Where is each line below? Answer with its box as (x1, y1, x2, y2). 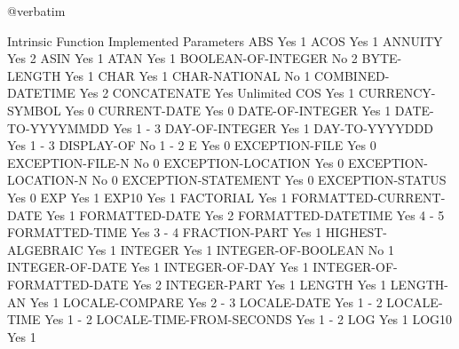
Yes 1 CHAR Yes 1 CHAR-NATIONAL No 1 (65, 66, 311, 84)
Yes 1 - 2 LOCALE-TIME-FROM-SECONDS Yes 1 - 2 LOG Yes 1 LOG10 (44, 310, 453, 329)
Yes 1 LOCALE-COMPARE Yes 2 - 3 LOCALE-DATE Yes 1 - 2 (29, 292, 383, 311)
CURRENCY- (358, 83, 436, 102)
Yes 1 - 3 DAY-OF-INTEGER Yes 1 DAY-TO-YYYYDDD (113, 118, 433, 137)
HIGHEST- (325, 223, 387, 242)
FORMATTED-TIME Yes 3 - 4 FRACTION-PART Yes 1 (7, 223, 322, 242)
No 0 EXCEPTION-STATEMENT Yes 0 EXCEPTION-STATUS (91, 171, 447, 189)
